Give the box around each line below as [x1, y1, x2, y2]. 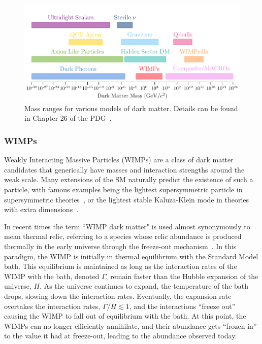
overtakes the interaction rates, [4, 300, 101, 311]
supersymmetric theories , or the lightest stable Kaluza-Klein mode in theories [4, 194, 249, 204]
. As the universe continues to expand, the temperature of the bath [40, 281, 249, 291]
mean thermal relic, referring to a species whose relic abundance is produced [4, 231, 242, 242]
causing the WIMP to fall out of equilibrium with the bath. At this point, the [4, 311, 246, 321]
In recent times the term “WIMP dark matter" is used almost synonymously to [4, 221, 250, 231]
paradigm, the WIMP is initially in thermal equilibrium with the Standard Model [4, 251, 258, 261]
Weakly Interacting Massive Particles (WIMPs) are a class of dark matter [4, 154, 234, 165]
